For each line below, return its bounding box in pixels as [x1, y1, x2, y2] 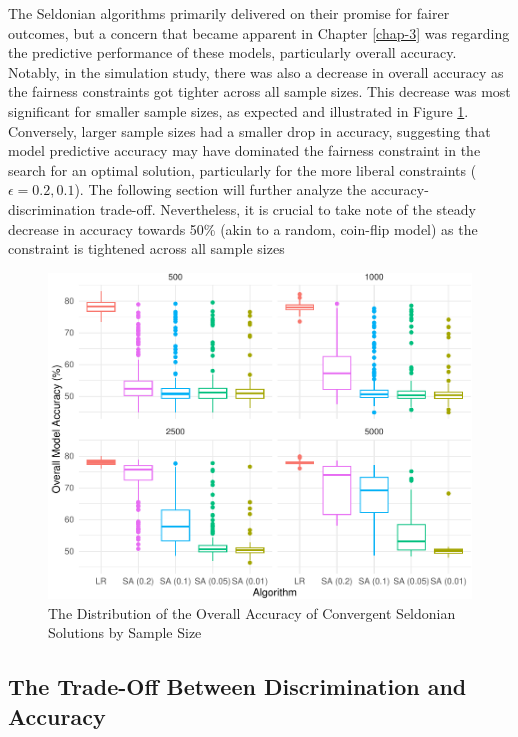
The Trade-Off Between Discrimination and [8, 671, 467, 702]
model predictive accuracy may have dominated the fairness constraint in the [8, 140, 481, 161]
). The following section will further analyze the [74, 179, 367, 200]
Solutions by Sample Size [48, 622, 202, 643]
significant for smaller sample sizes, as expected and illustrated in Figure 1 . [8, 100, 469, 121]
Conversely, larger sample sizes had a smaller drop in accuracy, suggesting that [8, 120, 491, 141]
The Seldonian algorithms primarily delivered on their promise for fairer [8, 3, 450, 23]
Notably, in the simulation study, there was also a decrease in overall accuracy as [8, 61, 504, 82]
